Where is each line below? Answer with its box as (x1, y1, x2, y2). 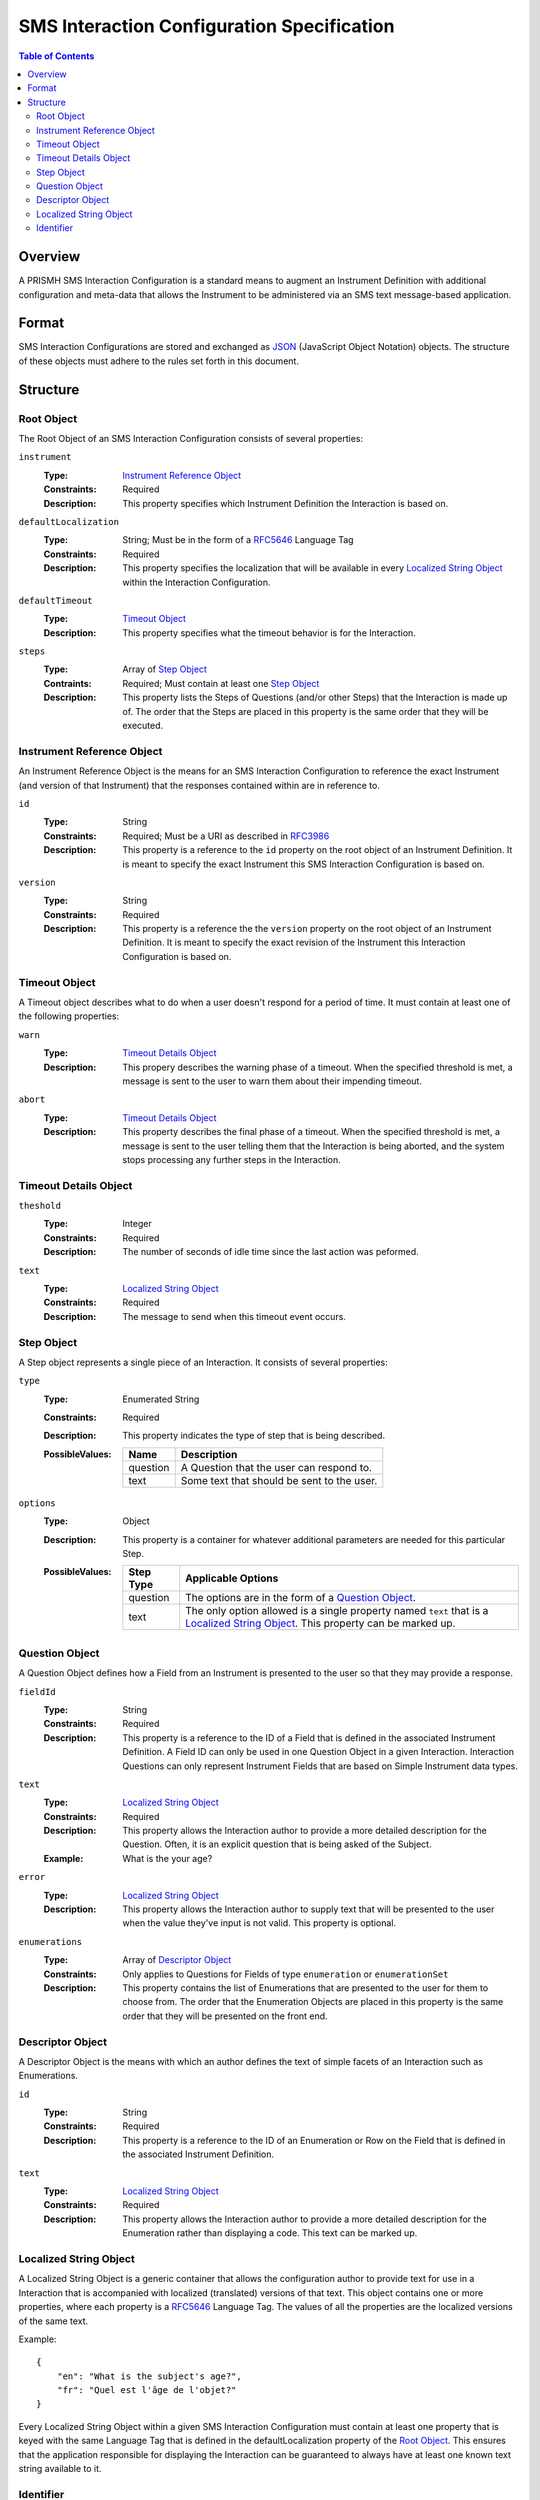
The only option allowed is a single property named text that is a (185, 1604, 489, 1618)
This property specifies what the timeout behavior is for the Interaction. (122, 626, 417, 639)
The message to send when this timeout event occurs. (122, 1310, 347, 1322)
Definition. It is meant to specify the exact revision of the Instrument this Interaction (122, 936, 466, 949)
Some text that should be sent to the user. (180, 1473, 378, 1487)
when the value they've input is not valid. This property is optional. (122, 1917, 397, 1929)
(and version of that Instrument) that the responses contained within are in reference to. (18, 779, 380, 791)
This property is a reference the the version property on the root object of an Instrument (122, 923, 492, 935)
